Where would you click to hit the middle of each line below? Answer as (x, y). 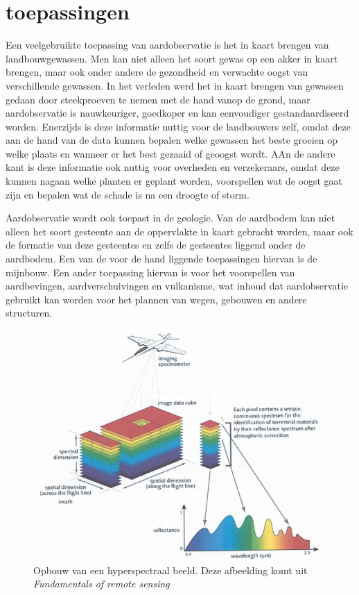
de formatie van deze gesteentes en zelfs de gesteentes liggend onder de (156, 245)
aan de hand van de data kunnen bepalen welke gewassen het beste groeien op (172, 140)
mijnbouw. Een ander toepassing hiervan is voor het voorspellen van (150, 272)
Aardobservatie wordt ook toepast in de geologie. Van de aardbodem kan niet (170, 218)
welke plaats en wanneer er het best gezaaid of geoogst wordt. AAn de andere (170, 153)
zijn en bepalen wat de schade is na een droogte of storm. (128, 194)
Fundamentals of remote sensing (102, 584)
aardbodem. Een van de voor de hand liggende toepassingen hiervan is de (161, 259)
